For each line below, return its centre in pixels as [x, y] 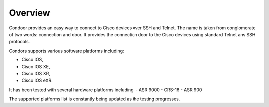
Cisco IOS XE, [36, 66]
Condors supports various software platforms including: [67, 51]
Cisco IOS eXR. [37, 80]
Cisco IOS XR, [36, 73]
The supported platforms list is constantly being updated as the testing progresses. [95, 99]
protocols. [20, 42]
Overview [30, 13]
